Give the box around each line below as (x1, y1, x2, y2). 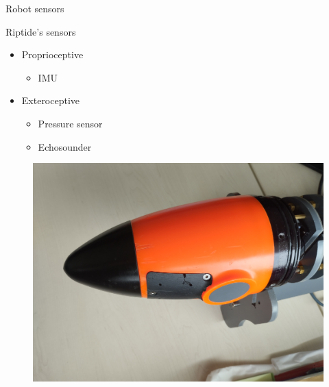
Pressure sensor (38, 116, 103, 130)
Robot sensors (5, 1, 64, 15)
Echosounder (38, 139, 92, 153)
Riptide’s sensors (5, 24, 76, 38)
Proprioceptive (21, 47, 84, 62)
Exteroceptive (21, 93, 80, 108)
